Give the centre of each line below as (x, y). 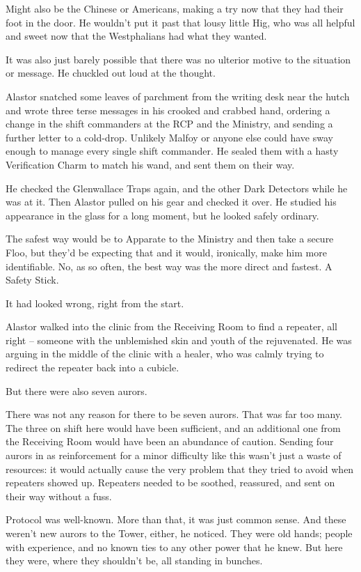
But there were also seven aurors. (77, 391)
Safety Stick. (32, 280)
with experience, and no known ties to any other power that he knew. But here (174, 547)
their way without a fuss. (59, 496)
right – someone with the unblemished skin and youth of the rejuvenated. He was (179, 340)
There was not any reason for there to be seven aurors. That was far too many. (174, 414)
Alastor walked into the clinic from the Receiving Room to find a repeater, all (171, 326)
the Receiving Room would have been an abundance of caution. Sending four (170, 441)
